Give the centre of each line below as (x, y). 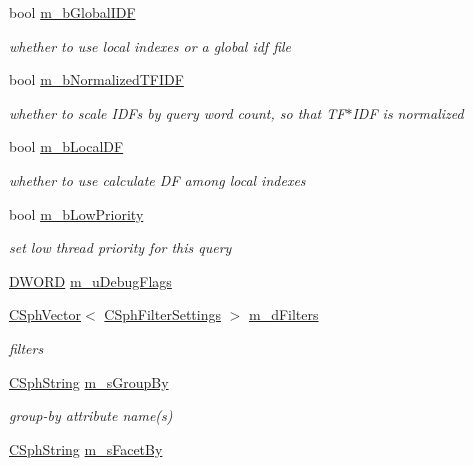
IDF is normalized (408, 112)
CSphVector (45, 314)
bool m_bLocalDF (66, 146)
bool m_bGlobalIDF (72, 12)
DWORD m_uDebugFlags (90, 280)
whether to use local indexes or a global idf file (150, 45)
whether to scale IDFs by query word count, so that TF (177, 112)
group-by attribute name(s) (91, 415)
